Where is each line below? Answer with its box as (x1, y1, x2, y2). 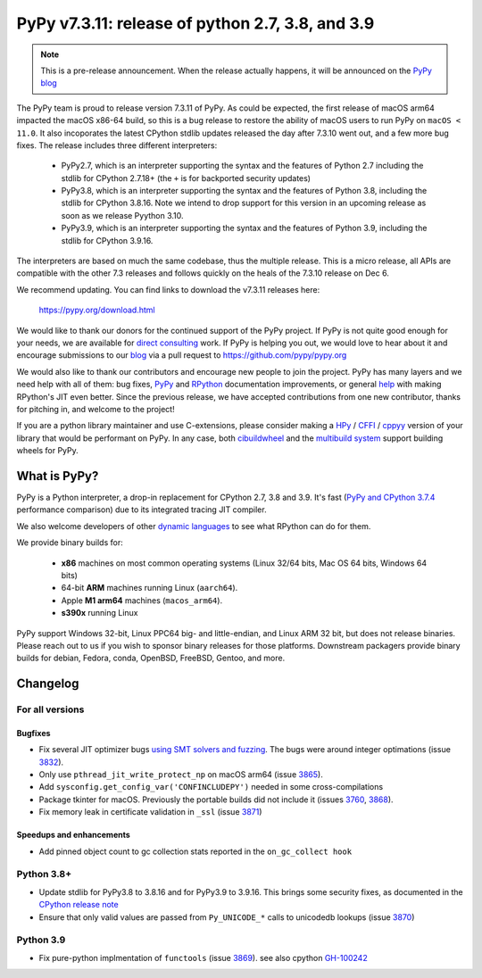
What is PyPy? (16, 468, 99, 484)
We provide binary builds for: (16, 537, 124, 548)
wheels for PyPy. (16, 445, 79, 456)
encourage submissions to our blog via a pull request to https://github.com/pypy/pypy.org (16, 350, 347, 361)
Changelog (16, 676, 79, 692)
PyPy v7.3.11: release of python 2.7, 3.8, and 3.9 (16, 13, 375, 33)
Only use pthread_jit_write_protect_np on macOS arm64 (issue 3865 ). (38, 769, 323, 780)
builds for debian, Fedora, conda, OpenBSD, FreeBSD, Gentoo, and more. (16, 652, 286, 664)
